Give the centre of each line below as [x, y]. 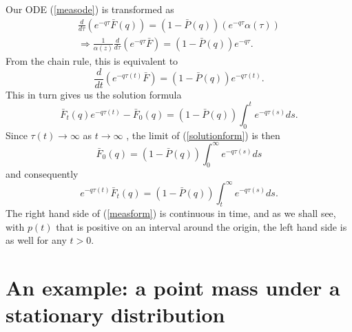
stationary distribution [115, 314]
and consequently [42, 174]
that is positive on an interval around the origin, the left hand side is [201, 226]
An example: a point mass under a [173, 288]
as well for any [36, 240]
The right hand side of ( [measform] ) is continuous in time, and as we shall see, [171, 213]
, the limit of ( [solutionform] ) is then [203, 135]
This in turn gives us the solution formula [94, 94]
